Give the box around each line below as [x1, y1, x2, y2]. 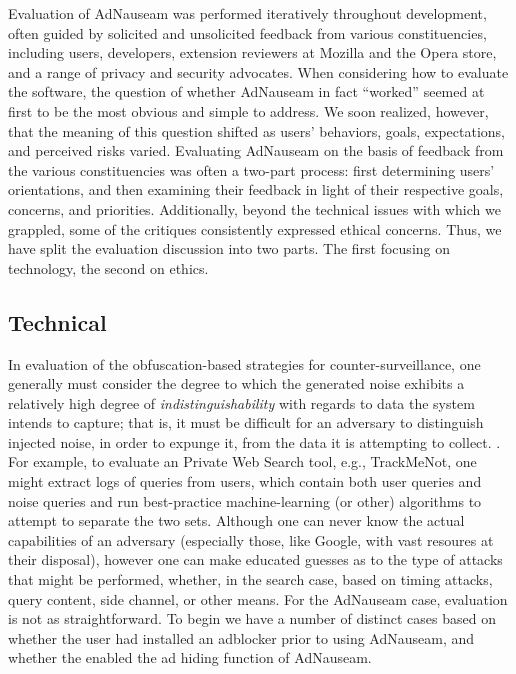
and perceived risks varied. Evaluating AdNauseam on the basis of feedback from [8, 140, 504, 161]
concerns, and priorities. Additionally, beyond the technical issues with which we [8, 198, 501, 219]
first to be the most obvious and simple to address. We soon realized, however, [8, 100, 489, 121]
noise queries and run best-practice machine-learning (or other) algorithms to [8, 490, 482, 511]
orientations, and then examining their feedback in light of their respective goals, [8, 179, 504, 200]
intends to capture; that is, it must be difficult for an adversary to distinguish [8, 412, 484, 433]
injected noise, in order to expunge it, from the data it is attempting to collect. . [8, 431, 501, 452]
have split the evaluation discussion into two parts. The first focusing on [8, 238, 451, 259]
